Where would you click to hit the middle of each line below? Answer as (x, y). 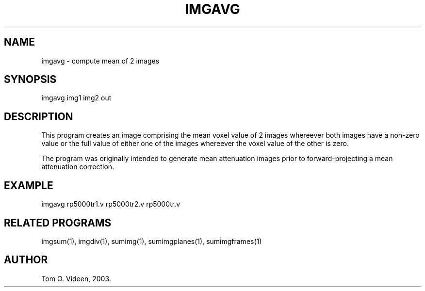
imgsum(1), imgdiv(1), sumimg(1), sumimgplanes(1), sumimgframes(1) (152, 241)
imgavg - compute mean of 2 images (100, 61)
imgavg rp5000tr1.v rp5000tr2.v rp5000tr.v (111, 204)
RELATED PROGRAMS (58, 223)
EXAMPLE (29, 185)
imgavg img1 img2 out (76, 98)
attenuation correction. (78, 167)
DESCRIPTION (39, 116)
